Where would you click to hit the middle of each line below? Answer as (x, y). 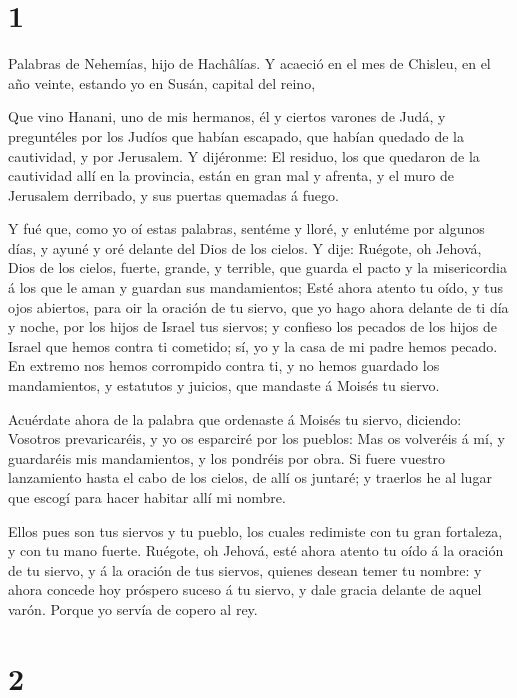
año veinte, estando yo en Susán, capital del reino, (162, 82)
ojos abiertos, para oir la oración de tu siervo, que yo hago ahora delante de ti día (258, 306)
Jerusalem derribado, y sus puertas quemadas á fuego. (173, 194)
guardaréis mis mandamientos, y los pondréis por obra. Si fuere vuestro (227, 457)
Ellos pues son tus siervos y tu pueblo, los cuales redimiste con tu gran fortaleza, (255, 530)
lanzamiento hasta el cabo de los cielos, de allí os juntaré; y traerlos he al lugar (250, 477)
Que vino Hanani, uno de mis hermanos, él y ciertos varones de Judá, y (227, 116)
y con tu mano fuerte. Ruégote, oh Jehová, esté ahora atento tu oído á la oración (256, 550)
